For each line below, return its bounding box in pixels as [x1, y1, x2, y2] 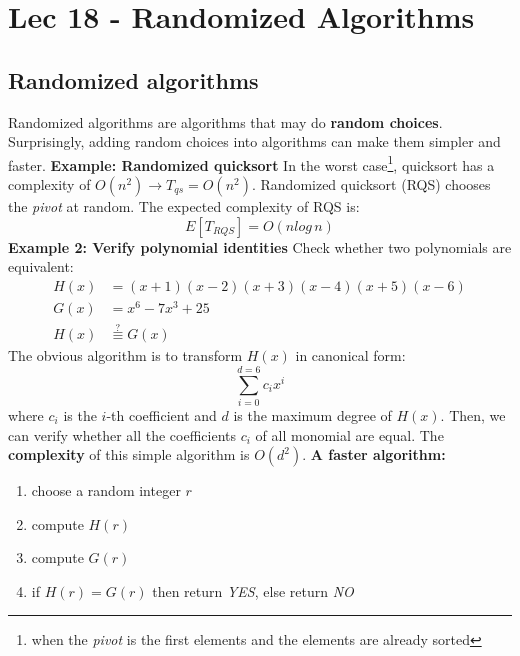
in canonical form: [295, 345, 406, 366]
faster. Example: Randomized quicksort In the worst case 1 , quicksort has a [8, 151, 495, 175]
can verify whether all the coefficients [8, 424, 237, 445]
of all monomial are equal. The [255, 424, 444, 445]
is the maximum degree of [233, 404, 392, 425]
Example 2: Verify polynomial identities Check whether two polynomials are [8, 236, 512, 257]
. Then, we [440, 404, 506, 425]
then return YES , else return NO [152, 580, 354, 601]
